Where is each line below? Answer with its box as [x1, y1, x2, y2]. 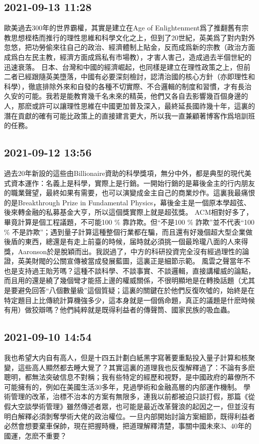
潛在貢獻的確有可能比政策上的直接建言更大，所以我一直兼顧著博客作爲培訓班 [4, 110, 255, 121]
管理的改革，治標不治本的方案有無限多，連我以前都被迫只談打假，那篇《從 [10, 391, 255, 402]
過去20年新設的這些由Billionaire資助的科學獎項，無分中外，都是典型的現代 [4, 167, 245, 178]
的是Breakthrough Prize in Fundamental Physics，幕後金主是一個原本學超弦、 [4, 197, 251, 207]
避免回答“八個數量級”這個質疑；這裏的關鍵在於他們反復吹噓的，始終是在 [17, 285, 255, 296]
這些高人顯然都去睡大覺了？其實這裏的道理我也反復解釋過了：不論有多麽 [17, 362, 255, 372]
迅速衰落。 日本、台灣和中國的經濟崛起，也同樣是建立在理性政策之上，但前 [4, 61, 251, 72]
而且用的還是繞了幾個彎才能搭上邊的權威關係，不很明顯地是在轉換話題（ [4, 275, 241, 286]
